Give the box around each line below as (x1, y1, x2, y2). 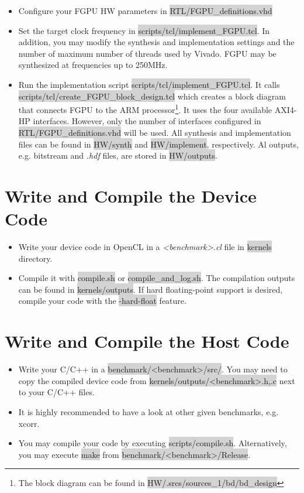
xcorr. (18, 417, 40, 429)
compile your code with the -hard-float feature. (18, 295, 186, 307)
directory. (18, 252, 53, 264)
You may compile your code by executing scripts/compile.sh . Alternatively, (18, 437, 287, 449)
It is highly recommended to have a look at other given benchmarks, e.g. (18, 405, 279, 417)
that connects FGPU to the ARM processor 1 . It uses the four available (18, 102, 272, 115)
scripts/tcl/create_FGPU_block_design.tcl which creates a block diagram (18, 90, 286, 102)
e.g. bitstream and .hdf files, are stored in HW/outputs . (18, 149, 217, 162)
